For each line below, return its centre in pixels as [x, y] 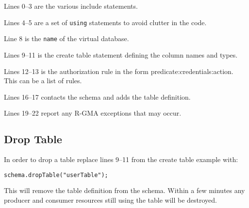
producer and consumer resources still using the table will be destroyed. [110, 200]
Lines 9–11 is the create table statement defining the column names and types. [121, 54]
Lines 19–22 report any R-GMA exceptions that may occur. [93, 113]
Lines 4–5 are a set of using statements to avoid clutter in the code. [105, 22]
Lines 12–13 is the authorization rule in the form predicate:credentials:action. [119, 71]
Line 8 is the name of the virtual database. [66, 38]
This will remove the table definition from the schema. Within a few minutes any [124, 190]
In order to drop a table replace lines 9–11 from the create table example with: [121, 159]
